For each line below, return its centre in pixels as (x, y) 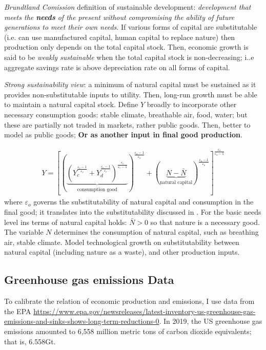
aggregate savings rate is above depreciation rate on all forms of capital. (117, 67)
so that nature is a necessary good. (205, 222)
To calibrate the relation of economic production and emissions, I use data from (129, 301)
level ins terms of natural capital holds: (66, 222)
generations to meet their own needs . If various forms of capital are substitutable (131, 27)
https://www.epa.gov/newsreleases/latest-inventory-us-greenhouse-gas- (145, 311)
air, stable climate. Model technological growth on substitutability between (122, 242)
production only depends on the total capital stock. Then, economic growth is (126, 47)
